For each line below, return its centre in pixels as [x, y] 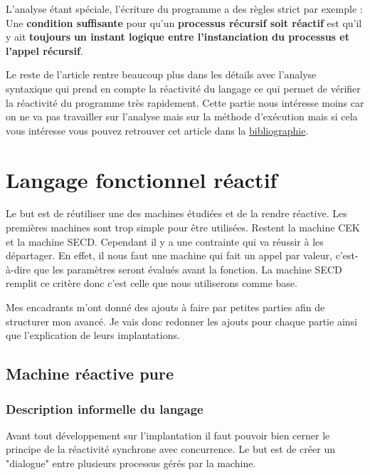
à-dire [18, 269]
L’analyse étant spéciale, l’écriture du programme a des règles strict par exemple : [184, 9]
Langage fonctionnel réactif [142, 179]
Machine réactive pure [90, 374]
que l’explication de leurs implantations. [93, 335]
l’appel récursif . [44, 50]
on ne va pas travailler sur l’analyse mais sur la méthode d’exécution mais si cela [182, 116]
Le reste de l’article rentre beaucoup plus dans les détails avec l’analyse [161, 74]
